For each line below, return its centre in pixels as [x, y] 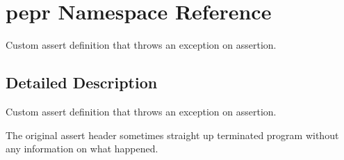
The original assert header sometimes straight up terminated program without [172, 135]
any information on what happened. [82, 149]
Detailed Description [82, 82]
